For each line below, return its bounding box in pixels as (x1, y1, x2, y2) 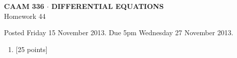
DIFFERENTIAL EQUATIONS (51, 1, 164, 11)
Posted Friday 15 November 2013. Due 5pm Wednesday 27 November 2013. (4, 27, 234, 38)
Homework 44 (4, 10, 46, 21)
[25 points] (15, 44, 48, 54)
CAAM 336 (4, 1, 44, 11)
